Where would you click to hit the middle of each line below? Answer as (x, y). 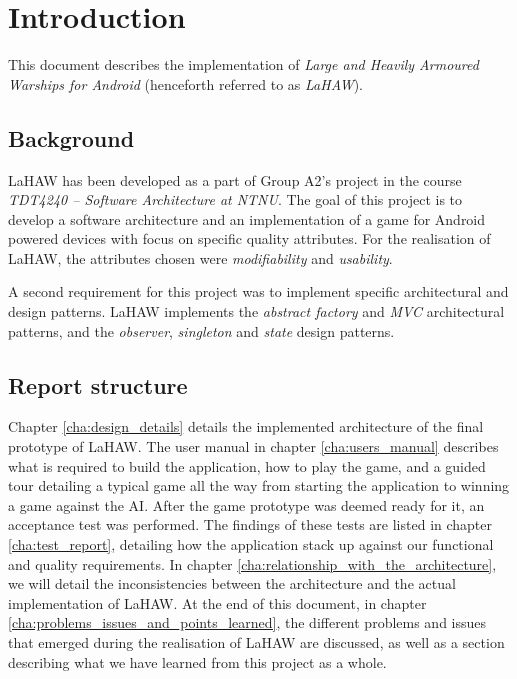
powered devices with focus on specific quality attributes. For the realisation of (249, 238)
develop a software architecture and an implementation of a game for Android (247, 218)
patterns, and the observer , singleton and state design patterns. (201, 330)
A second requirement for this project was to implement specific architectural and (258, 291)
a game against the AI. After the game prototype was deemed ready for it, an (246, 504)
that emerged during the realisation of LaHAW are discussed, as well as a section (256, 642)
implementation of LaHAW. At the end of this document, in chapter (217, 602)
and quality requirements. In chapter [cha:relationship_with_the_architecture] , (252, 563)
